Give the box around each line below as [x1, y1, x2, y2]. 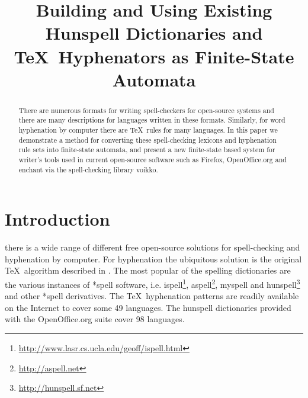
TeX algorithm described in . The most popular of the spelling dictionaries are [5, 264, 291, 277]
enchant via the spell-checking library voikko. [18, 164, 158, 174]
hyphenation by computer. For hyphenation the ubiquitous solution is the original [5, 252, 302, 265]
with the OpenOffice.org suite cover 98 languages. [5, 313, 185, 325]
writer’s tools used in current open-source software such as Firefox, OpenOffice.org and [18, 155, 287, 165]
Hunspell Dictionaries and [45, 21, 263, 45]
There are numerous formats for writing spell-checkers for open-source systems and [18, 105, 274, 115]
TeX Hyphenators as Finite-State [14, 44, 294, 68]
